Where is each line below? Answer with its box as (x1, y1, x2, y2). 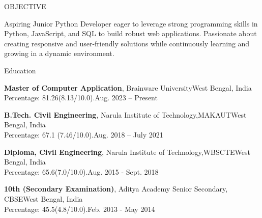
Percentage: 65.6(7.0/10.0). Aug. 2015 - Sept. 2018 (4, 166, 159, 177)
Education (4, 65, 36, 75)
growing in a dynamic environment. (4, 48, 114, 59)
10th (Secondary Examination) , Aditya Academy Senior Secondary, (4, 183, 228, 194)
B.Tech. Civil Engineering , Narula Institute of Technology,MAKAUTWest (4, 109, 247, 120)
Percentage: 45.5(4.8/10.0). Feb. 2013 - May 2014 (4, 203, 155, 214)
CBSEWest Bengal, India (4, 193, 83, 204)
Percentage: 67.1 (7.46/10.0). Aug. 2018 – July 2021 (4, 129, 163, 140)
